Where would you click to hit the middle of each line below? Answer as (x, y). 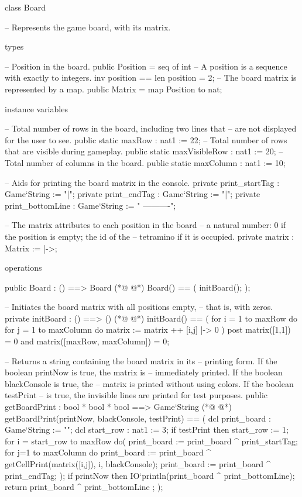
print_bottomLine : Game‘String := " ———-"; (90, 205)
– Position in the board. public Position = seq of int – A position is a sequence (146, 66)
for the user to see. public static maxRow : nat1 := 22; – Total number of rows (146, 139)
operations (23, 268)
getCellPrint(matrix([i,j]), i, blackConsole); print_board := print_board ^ (138, 464)
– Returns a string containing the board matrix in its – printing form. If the (141, 360)
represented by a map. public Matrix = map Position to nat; (114, 89)
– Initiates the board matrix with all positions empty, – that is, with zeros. (139, 307)
